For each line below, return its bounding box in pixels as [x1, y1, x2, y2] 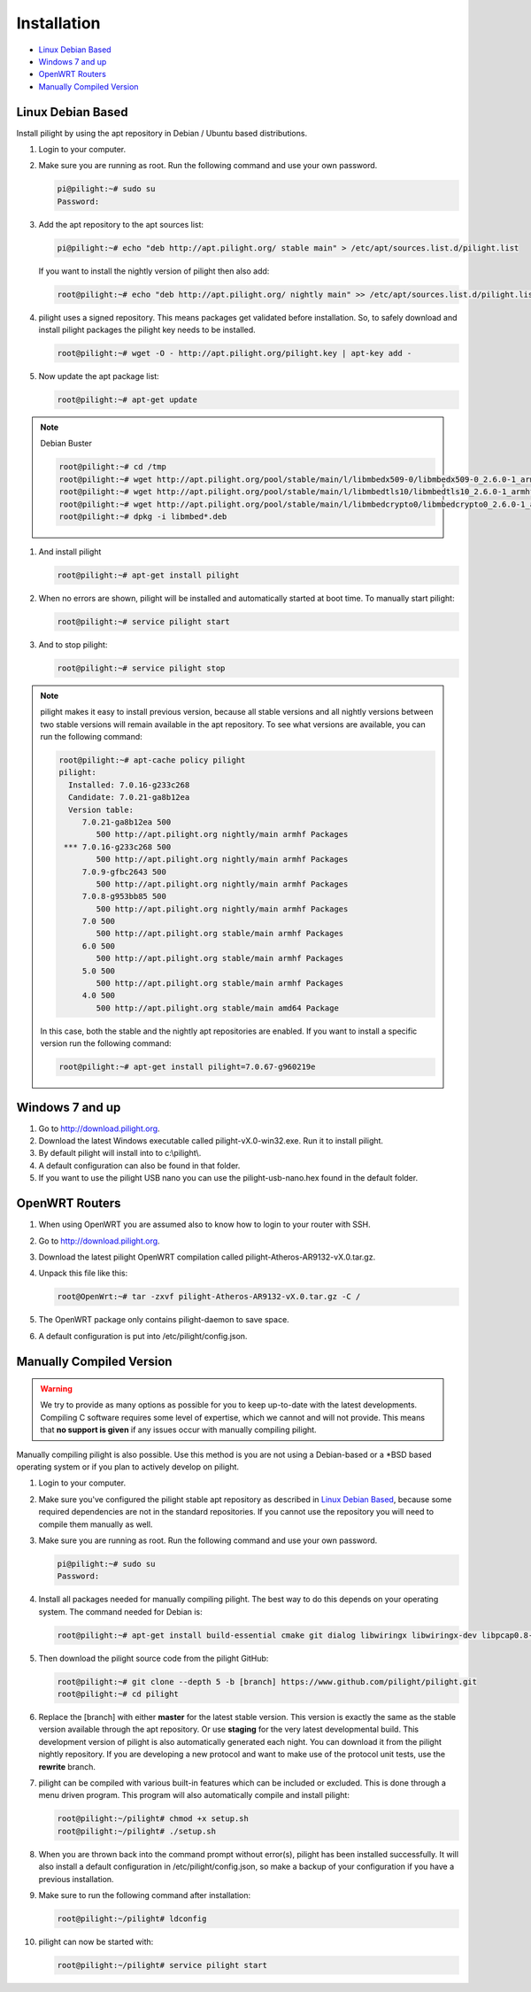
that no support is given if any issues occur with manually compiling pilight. [40, 1424, 318, 1435]
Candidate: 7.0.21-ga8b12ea [67, 793, 190, 802]
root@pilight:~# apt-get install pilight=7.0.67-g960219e [58, 1062, 316, 1072]
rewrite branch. [38, 1761, 96, 1771]
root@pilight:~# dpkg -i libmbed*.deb [58, 511, 227, 522]
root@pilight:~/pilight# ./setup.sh [57, 1825, 217, 1836]
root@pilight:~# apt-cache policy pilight [58, 756, 246, 765]
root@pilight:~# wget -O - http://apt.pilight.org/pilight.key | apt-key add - [57, 348, 412, 359]
